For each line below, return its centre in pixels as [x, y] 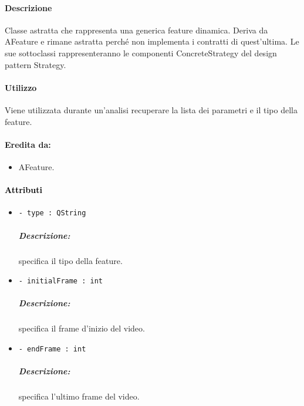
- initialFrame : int [60, 281]
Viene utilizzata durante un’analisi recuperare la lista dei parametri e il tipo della [151, 109]
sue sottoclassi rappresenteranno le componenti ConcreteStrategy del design [141, 53]
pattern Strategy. [36, 64]
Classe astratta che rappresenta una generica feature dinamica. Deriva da [136, 30]
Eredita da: [28, 144]
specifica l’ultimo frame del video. [79, 396]
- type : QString [52, 213]
